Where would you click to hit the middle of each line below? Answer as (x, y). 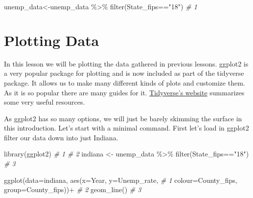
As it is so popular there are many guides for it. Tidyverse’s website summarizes (124, 92)
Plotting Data (52, 40)
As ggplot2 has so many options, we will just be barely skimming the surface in (123, 118)
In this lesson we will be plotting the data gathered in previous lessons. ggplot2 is (126, 63)
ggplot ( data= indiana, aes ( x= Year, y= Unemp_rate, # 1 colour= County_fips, (121, 180)
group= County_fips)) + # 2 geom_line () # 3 (73, 189)
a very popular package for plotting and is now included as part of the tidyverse (124, 73)
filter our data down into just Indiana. (61, 137)
